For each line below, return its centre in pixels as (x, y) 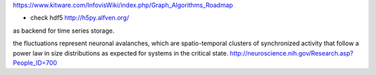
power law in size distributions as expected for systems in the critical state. (121, 53)
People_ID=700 (35, 62)
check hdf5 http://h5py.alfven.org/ (80, 18)
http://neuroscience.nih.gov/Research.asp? (292, 53)
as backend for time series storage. (64, 31)
